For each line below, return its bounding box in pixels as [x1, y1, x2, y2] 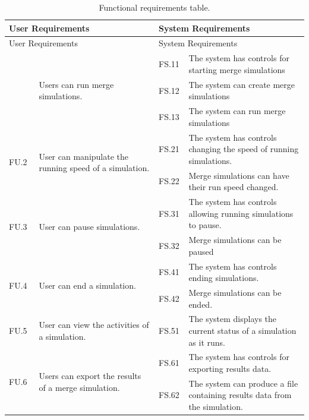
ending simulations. [188, 271, 259, 284]
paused [188, 245, 214, 257]
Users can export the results [39, 370, 141, 382]
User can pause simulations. [39, 220, 140, 232]
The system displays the [188, 312, 277, 325]
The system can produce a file [188, 377, 298, 389]
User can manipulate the [39, 150, 129, 162]
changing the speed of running [188, 143, 299, 155]
